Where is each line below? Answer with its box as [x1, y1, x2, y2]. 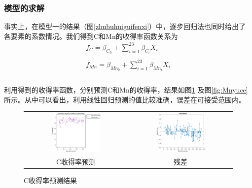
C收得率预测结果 [24, 175, 77, 186]
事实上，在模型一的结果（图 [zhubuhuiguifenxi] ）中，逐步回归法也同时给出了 [4, 21, 246, 31]
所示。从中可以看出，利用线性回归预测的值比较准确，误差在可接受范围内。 [4, 94, 246, 104]
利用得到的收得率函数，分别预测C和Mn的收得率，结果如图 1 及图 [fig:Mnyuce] [4, 85, 248, 94]
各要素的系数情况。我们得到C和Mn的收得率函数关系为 [4, 31, 178, 41]
